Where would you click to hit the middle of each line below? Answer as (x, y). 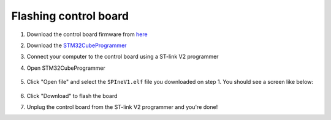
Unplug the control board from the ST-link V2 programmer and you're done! (122, 107)
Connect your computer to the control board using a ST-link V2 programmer (123, 57)
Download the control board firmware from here (87, 34)
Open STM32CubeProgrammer (66, 68)
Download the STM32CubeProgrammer (77, 45)
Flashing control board (70, 16)
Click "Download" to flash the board (72, 96)
